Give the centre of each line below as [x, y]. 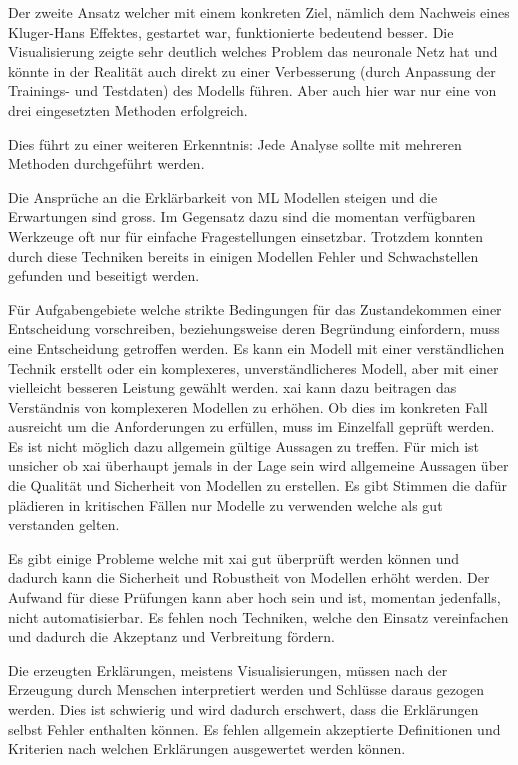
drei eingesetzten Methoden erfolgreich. [128, 109]
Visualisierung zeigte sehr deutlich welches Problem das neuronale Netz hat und [253, 51]
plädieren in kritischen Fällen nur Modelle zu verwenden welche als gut [225, 504]
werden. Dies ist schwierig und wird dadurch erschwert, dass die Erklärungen [243, 709]
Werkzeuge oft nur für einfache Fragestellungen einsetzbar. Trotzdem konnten [246, 235]
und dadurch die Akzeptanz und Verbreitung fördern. [171, 636]
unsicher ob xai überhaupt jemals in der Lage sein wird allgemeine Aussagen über [258, 465]
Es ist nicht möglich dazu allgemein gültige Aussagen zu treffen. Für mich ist [244, 445]
